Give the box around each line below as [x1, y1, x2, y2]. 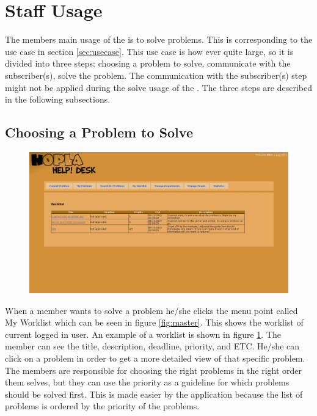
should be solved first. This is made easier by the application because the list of [5, 387, 303, 400]
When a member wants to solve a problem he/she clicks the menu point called [5, 304, 298, 316]
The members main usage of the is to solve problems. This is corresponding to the [5, 33, 313, 46]
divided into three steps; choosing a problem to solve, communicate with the [5, 57, 291, 70]
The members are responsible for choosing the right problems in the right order [5, 363, 302, 376]
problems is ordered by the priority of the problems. [5, 400, 200, 412]
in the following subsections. [5, 93, 111, 106]
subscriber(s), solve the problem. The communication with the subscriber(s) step [5, 68, 307, 81]
